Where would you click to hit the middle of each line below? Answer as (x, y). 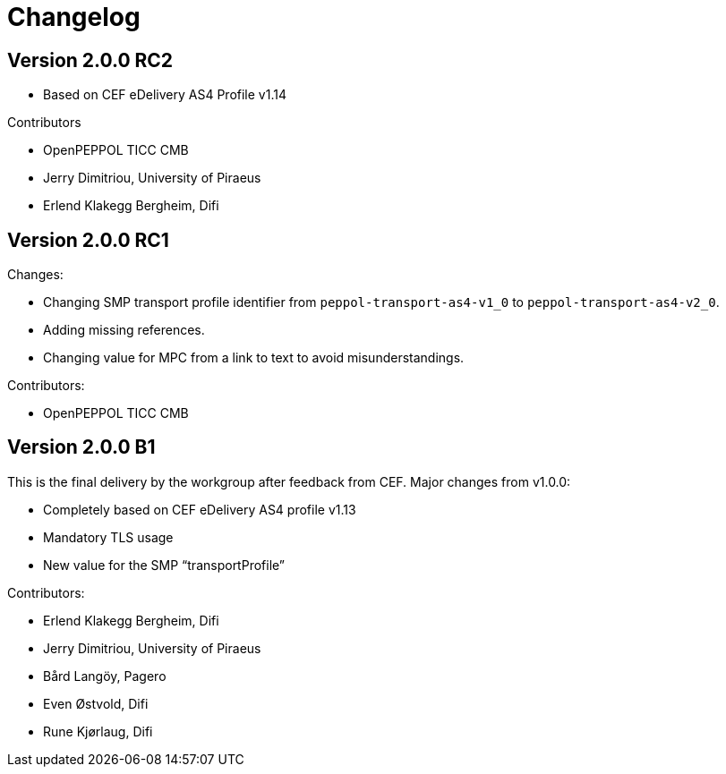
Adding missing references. (124, 330)
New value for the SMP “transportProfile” (164, 565)
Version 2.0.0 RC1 (88, 240)
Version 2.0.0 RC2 (90, 60)
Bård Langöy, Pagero (105, 676)
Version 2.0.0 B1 (81, 447)
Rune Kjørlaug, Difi (98, 731)
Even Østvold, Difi (96, 703)
